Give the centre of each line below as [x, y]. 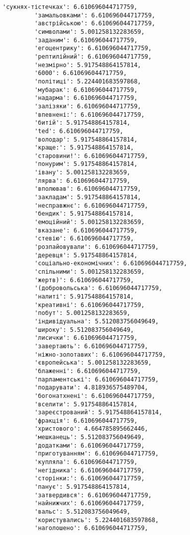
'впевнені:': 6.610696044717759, [90, 115]
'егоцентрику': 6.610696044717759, [93, 48]
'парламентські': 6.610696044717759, [96, 379]
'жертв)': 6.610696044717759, [84, 280]
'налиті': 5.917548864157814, [84, 296]
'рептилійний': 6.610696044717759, [93, 56]
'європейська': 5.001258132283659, [93, 363]
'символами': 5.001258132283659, [90, 32]
